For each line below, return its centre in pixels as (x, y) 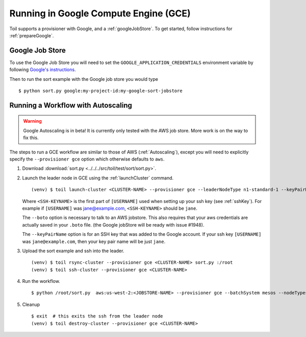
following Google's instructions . (43, 70)
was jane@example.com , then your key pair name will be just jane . (94, 241)
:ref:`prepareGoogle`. (32, 35)
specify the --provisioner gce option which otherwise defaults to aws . (87, 159)
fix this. (31, 138)
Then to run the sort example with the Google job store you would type (84, 79)
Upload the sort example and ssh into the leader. (73, 251)
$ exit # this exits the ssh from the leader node (97, 316)
